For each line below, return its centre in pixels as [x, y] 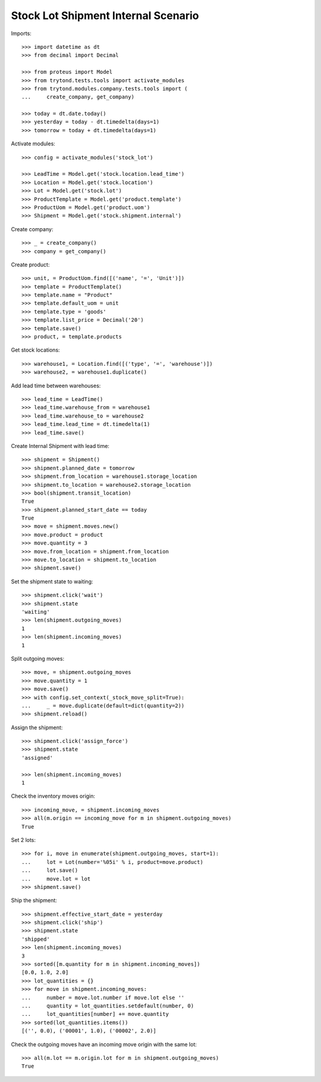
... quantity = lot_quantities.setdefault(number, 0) [108, 1006]
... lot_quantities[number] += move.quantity [95, 1014]
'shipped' [36, 939]
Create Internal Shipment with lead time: [60, 446]
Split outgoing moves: [38, 658]
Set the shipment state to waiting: [52, 582]
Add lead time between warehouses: [56, 385]
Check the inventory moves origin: [53, 796]
